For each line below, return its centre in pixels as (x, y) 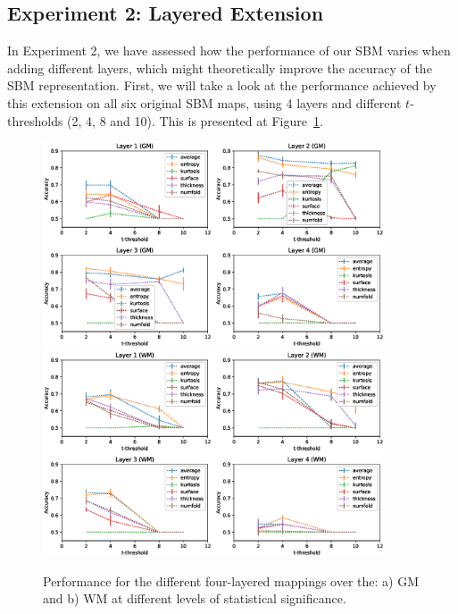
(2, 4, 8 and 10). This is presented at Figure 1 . (195, 120)
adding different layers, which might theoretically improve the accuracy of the (220, 67)
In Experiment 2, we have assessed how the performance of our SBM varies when (229, 50)
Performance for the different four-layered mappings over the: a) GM (231, 580)
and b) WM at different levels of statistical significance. (195, 598)
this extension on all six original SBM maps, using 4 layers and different (204, 102)
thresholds (35, 120)
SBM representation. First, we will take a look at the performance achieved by (222, 85)
